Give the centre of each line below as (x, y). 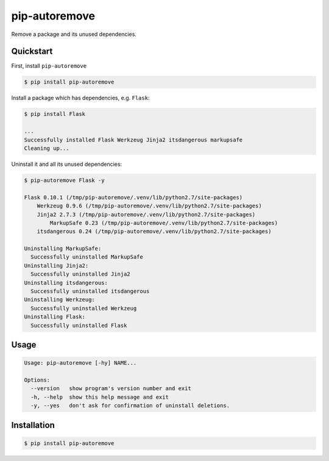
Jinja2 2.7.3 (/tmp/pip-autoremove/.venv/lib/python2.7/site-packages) (146, 214)
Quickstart (32, 52)
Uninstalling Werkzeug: (60, 300)
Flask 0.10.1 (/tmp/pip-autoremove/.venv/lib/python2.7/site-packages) (133, 197)
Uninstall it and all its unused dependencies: (66, 164)
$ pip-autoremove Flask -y (64, 180)
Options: (37, 380)
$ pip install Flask (55, 114)
